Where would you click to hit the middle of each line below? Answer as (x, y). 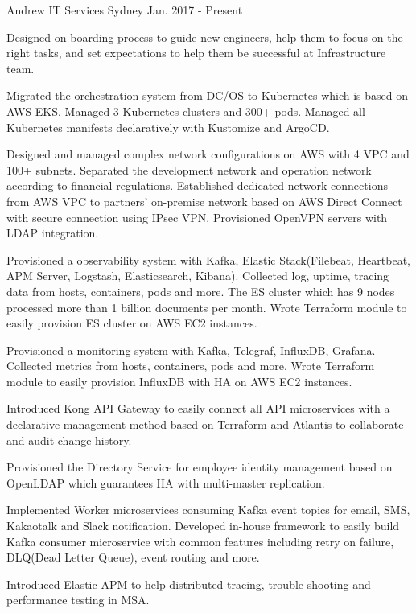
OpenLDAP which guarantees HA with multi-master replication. (166, 482)
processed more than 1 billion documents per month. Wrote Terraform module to (207, 307)
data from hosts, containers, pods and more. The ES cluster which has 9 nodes (201, 291)
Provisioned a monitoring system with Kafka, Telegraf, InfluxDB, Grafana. (191, 350)
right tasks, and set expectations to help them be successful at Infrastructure (196, 53)
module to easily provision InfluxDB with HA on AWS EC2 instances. (179, 381)
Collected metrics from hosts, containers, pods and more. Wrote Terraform (191, 366)
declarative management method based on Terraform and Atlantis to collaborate (205, 424)
